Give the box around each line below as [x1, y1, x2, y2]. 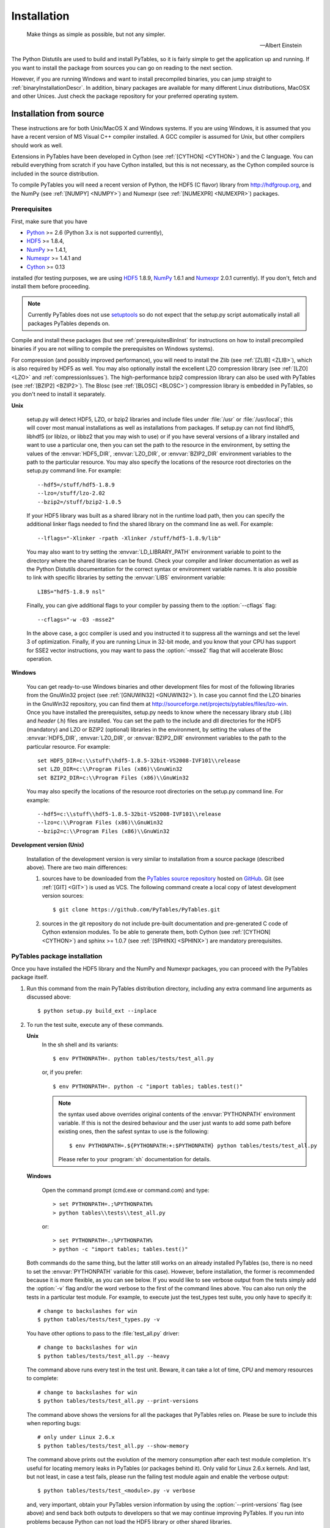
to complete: [26, 1375, 59, 1382]
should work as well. [11, 141, 64, 149]
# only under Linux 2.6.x [37, 1434, 116, 1441]
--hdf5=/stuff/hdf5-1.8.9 [37, 481, 116, 488]
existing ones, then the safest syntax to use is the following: [58, 1128, 209, 1135]
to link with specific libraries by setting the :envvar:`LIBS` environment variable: [26, 574, 226, 581]
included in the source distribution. [11, 170, 99, 177]
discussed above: [26, 993, 71, 1001]
